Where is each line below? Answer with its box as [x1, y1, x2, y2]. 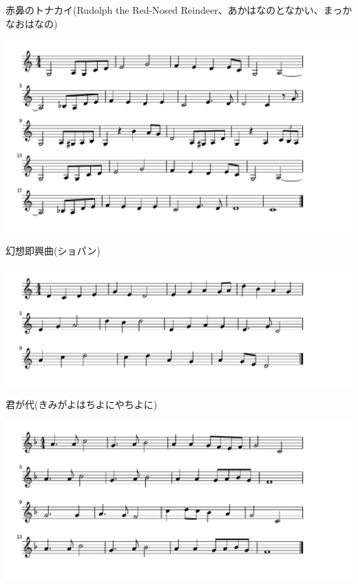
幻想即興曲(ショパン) [6, 243, 101, 258]
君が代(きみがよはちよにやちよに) [6, 397, 158, 412]
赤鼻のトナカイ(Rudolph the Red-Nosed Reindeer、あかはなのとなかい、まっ [6, 3, 343, 17]
